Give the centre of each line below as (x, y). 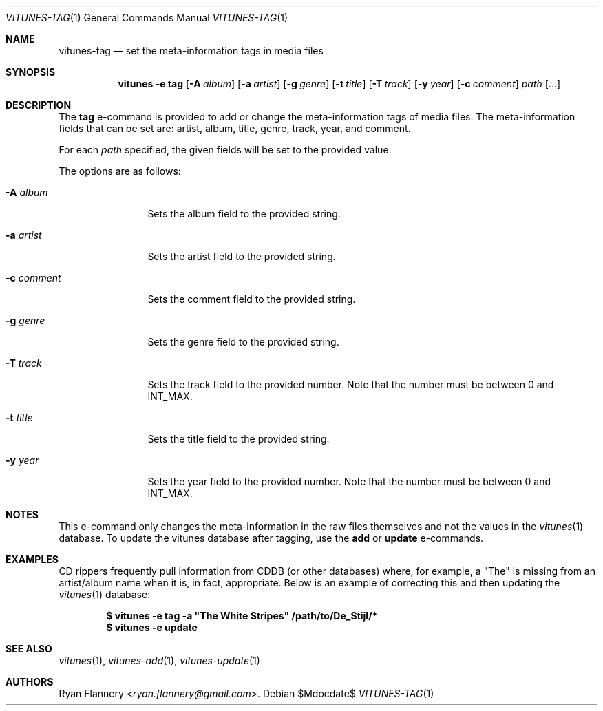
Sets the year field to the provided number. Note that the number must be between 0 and (349, 481)
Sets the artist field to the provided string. (242, 256)
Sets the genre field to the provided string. (243, 342)
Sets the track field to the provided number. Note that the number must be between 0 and (351, 384)
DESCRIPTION (39, 105)
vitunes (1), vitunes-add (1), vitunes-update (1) (159, 660)
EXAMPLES (32, 559)
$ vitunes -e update (152, 627)
